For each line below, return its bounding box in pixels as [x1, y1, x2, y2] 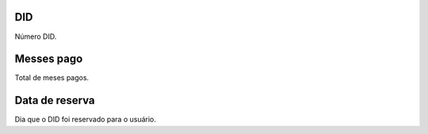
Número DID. [14, 32, 57, 41]
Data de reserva [14, 94, 95, 107]
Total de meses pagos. [14, 73, 90, 82]
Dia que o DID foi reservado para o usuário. [14, 115, 156, 124]
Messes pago [14, 52, 83, 66]
